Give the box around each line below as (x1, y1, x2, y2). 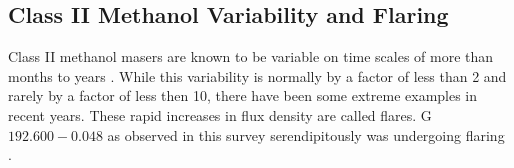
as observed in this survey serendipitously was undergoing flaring (107, 124, 505, 145)
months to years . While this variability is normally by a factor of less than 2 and (8, 65, 507, 86)
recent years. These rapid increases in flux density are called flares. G (8, 104, 432, 125)
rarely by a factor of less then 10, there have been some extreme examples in (8, 85, 478, 106)
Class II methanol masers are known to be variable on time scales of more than (8, 46, 494, 67)
